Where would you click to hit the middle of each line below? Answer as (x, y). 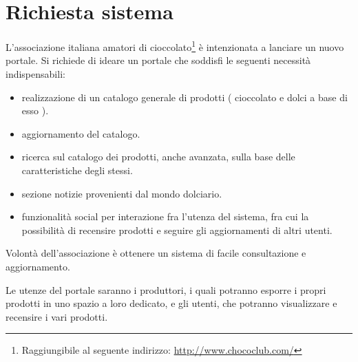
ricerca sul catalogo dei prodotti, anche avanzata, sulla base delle (158, 157)
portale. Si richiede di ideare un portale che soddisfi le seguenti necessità (158, 60)
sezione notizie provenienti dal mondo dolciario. (122, 193)
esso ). (35, 110)
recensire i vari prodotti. (57, 316)
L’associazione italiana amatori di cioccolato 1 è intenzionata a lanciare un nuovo (175, 46)
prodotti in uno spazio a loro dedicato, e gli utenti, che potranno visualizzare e (171, 303)
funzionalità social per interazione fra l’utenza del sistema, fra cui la (165, 216)
